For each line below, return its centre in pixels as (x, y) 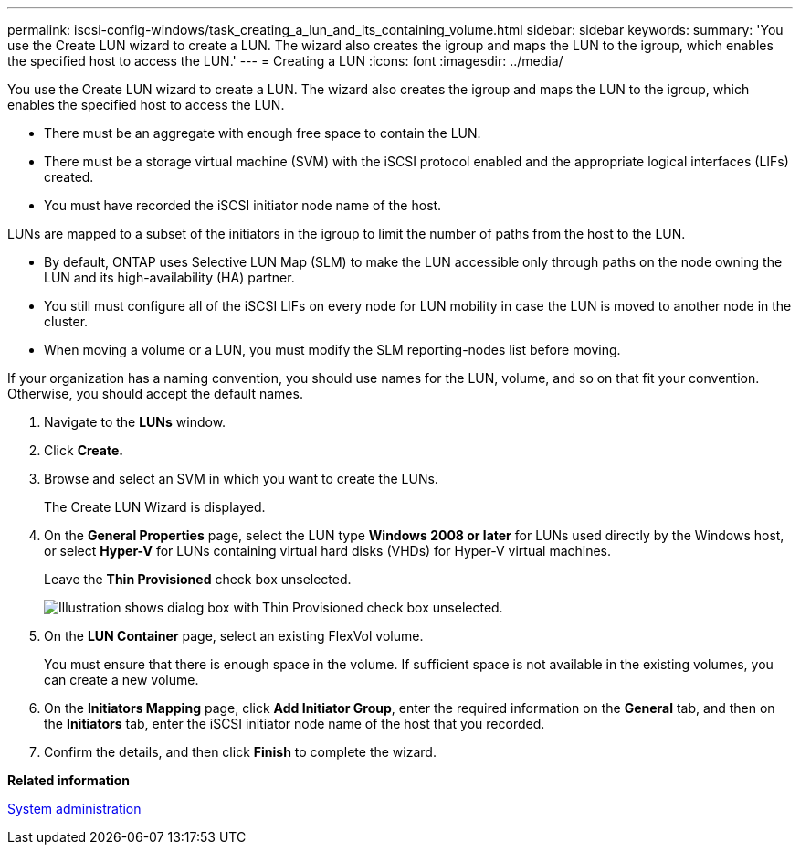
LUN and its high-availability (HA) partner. (169, 277)
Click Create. (84, 450)
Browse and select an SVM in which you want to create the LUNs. (241, 479)
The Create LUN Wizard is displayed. (155, 507)
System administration (74, 809)
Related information (69, 780)
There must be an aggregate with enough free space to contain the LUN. (263, 133)
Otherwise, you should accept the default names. (155, 394)
